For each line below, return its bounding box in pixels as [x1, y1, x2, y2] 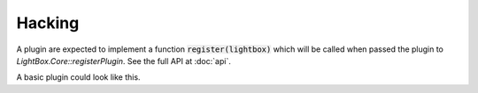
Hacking [16, 13, 80, 32]
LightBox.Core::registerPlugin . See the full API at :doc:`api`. [16, 55, 232, 66]
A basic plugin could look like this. [16, 72, 141, 82]
